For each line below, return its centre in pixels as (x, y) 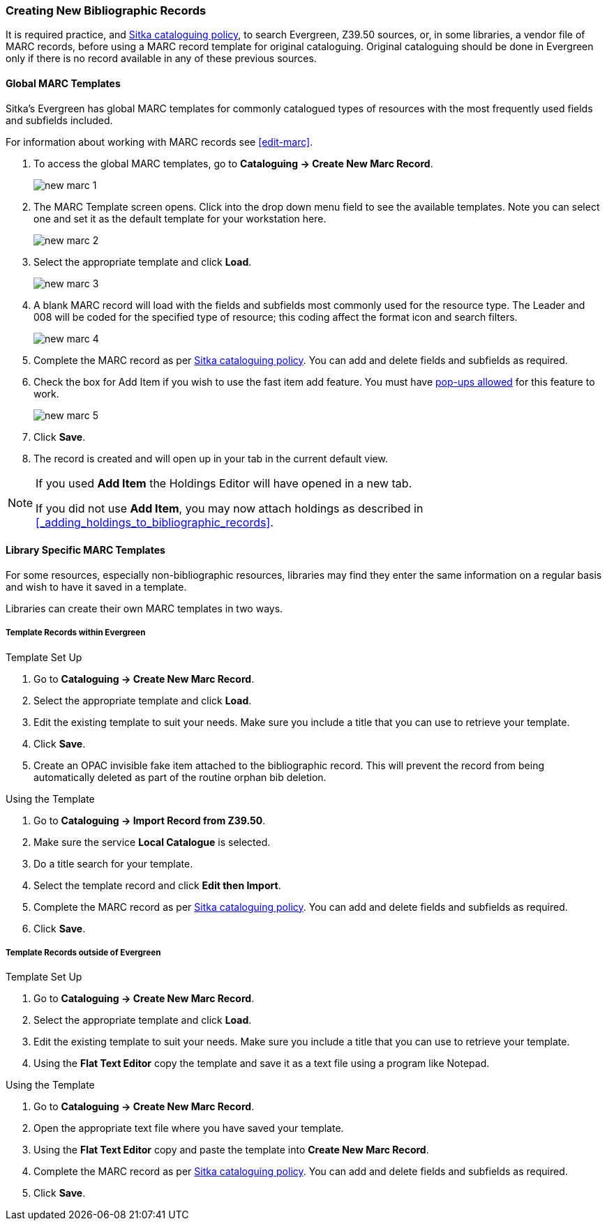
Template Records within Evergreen (76, 633)
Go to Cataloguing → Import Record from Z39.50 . (150, 820)
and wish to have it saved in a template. (96, 586)
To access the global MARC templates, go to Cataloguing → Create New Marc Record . (233, 163)
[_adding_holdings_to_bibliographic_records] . (155, 522)
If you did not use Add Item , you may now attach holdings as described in (230, 508)
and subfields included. (59, 120)
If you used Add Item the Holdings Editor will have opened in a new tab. (224, 483)
